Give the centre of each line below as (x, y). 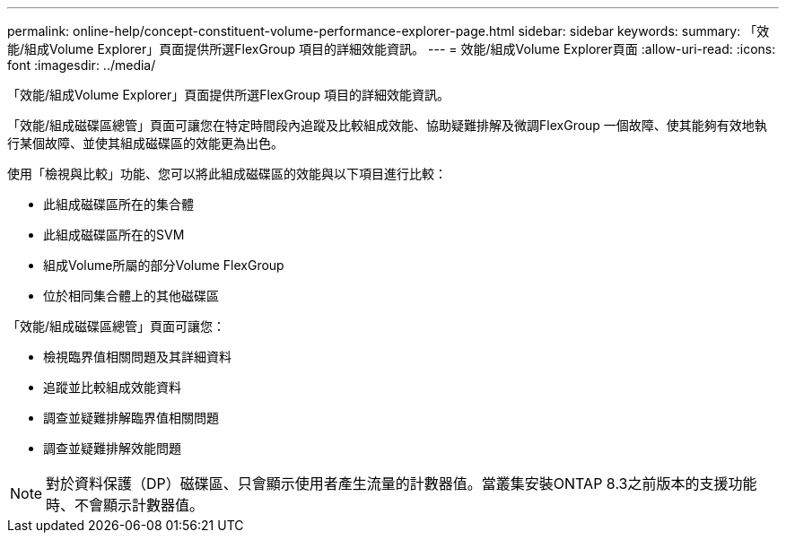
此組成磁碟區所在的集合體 (118, 204)
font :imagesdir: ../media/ (82, 65)
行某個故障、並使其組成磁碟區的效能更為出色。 (145, 143)
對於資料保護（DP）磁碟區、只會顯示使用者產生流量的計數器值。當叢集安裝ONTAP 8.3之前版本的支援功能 (402, 483)
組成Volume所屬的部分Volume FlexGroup (164, 265)
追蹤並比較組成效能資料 (112, 387)
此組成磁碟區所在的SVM (114, 235)
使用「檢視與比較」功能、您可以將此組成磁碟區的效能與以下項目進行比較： (227, 174)
